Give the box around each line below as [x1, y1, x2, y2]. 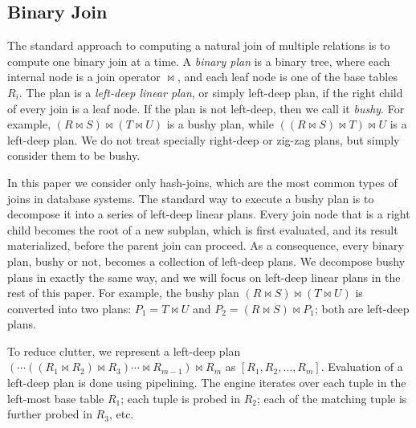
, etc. [108, 406, 134, 422]
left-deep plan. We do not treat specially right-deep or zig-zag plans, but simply [7, 131, 400, 148]
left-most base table [7, 389, 104, 406]
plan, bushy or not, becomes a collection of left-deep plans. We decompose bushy [7, 252, 406, 269]
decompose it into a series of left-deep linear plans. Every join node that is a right [7, 206, 410, 222]
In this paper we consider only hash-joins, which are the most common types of [7, 173, 398, 190]
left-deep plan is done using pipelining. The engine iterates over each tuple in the [7, 374, 406, 391]
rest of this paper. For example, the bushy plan [7, 284, 239, 301]
